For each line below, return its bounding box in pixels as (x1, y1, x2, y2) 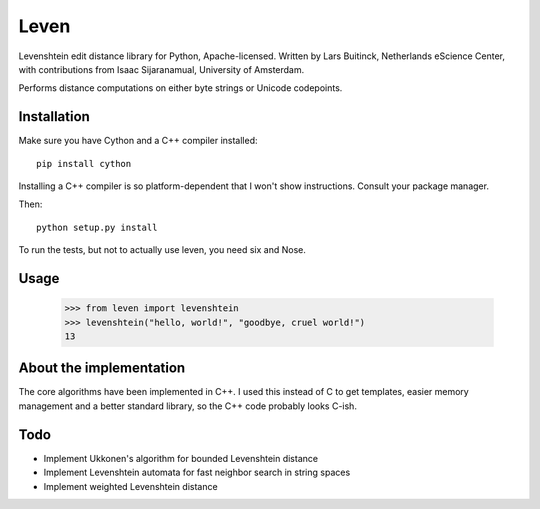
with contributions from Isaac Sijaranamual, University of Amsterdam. (18, 63, 305, 75)
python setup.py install (36, 221, 158, 233)
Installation (18, 108, 90, 125)
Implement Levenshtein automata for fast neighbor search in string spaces (43, 466, 351, 479)
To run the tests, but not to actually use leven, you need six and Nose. (18, 244, 307, 256)
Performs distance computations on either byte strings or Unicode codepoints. (18, 82, 343, 94)
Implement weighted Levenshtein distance (43, 480, 219, 492)
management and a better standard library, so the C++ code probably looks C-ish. (18, 400, 357, 412)
